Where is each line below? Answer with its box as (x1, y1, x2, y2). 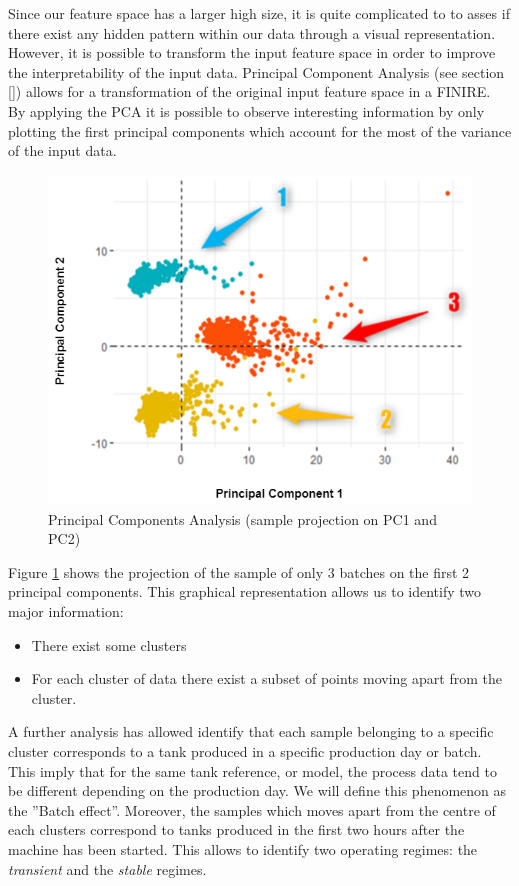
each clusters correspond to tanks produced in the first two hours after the (8, 819, 465, 840)
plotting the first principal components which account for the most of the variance (8, 120, 512, 141)
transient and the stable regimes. (8, 858, 207, 879)
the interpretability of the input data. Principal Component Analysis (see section (8, 61, 505, 82)
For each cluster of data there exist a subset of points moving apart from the (31, 668, 502, 689)
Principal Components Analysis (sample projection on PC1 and (48, 508, 437, 529)
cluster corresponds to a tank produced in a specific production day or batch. (8, 740, 482, 761)
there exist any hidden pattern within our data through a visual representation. (8, 22, 496, 43)
